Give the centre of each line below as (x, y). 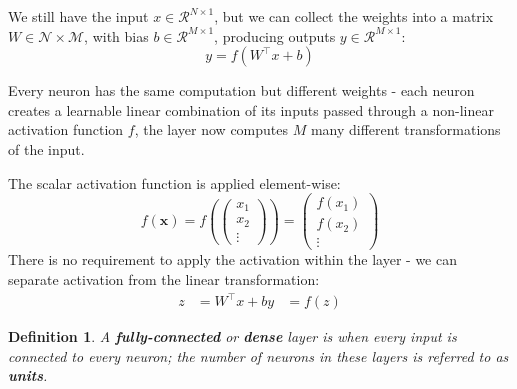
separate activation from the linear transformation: (164, 278)
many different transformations (405, 129)
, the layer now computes (211, 129)
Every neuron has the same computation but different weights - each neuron (241, 90)
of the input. (46, 148)
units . (28, 375)
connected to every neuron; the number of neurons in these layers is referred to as (258, 355)
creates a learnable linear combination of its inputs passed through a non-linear (251, 109)
